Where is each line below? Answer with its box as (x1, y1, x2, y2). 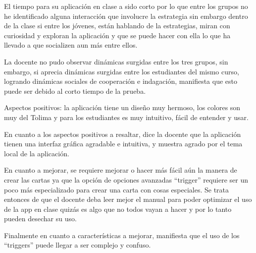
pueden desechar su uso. (4, 213, 77, 224)
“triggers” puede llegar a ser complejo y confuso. (4, 240, 151, 250)
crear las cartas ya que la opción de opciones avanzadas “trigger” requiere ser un (4, 174, 248, 185)
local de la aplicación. (4, 148, 69, 158)
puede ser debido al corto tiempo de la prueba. (4, 85, 146, 96)
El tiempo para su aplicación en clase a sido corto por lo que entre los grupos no (4, 1, 248, 11)
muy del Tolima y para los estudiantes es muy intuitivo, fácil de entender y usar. (4, 112, 249, 122)
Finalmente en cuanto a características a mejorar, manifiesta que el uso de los (4, 230, 240, 240)
